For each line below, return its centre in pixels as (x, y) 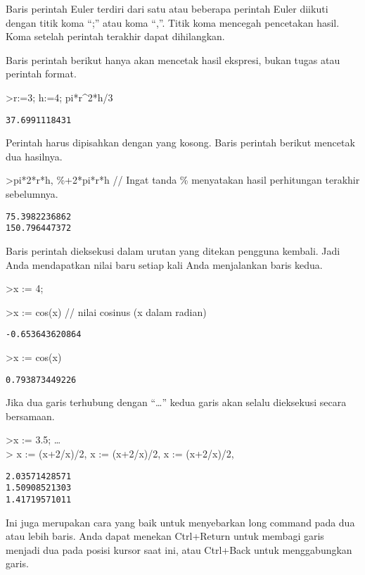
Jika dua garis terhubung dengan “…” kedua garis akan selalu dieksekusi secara (176, 402)
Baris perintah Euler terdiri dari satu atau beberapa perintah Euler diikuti (167, 8)
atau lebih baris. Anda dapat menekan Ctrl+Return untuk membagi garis (165, 536)
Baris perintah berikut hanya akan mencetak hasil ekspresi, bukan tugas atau (173, 59)
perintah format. (41, 74)
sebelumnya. (32, 194)
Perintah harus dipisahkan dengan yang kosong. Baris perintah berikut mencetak (180, 143)
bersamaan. (30, 416)
